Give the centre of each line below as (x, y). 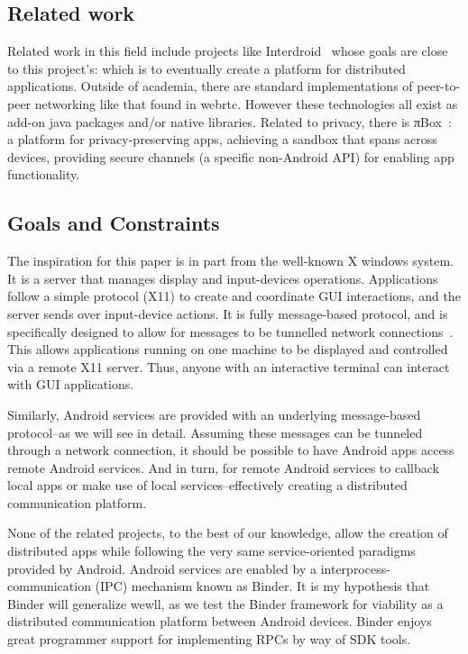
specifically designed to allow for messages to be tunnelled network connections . (230, 331)
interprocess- (355, 568)
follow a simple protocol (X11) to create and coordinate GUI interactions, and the (234, 296)
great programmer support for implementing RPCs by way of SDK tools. (209, 639)
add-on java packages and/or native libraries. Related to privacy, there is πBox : (229, 121)
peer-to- (439, 86)
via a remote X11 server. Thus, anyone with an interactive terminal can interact (229, 366)
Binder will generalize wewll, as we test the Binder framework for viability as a (225, 603)
